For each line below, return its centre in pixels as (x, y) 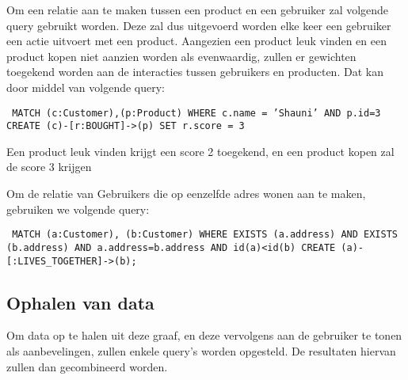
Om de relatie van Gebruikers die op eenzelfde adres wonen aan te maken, (186, 194)
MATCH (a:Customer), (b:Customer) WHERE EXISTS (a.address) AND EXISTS (205, 235)
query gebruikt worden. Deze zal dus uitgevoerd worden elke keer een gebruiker (199, 25)
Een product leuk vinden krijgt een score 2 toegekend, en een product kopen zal (200, 151)
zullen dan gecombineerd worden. (87, 366)
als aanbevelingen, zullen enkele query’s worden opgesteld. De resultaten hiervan (201, 351)
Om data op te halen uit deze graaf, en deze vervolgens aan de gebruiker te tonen (204, 335)
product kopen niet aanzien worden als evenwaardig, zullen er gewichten (181, 56)
